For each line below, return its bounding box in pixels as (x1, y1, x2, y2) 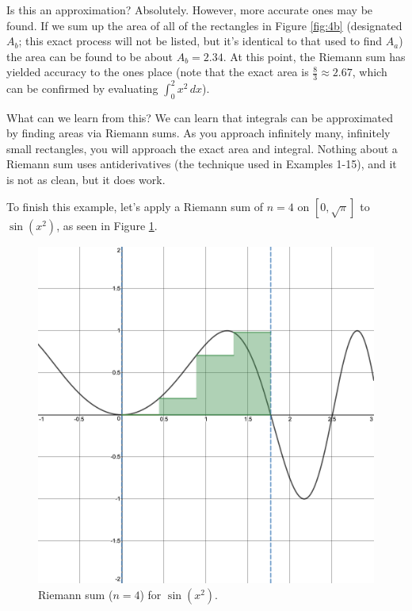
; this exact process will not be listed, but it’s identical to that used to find (18, 33, 383, 49)
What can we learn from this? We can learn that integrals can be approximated (6, 109, 394, 125)
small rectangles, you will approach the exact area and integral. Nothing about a (6, 140, 398, 156)
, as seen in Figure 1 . (56, 217, 158, 234)
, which (352, 63, 387, 80)
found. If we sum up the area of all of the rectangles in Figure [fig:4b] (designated (6, 17, 402, 33)
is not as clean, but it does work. (6, 171, 166, 187)
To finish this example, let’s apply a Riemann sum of (6, 198, 264, 215)
